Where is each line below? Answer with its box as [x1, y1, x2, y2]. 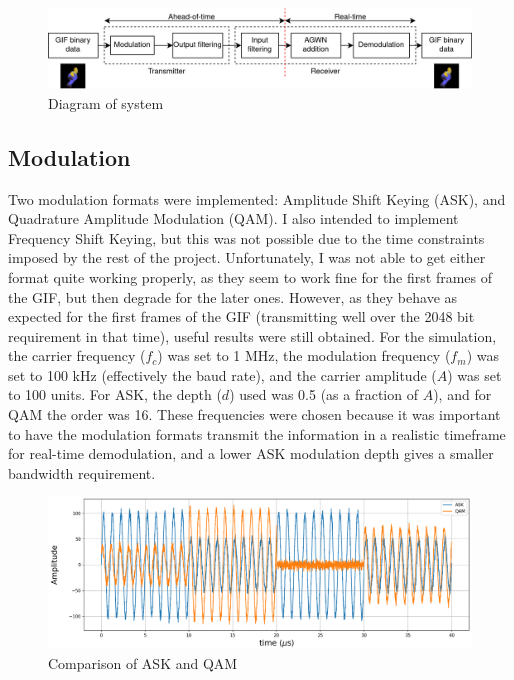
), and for [433, 384, 492, 405]
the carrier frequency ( [8, 345, 146, 366]
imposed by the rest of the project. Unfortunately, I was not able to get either [8, 247, 486, 268]
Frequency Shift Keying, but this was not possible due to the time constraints [8, 227, 485, 248]
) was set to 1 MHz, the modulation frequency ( [157, 345, 451, 366]
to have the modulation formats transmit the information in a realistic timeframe [8, 423, 506, 444]
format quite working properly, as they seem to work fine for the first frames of [8, 266, 493, 287]
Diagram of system [48, 92, 164, 113]
